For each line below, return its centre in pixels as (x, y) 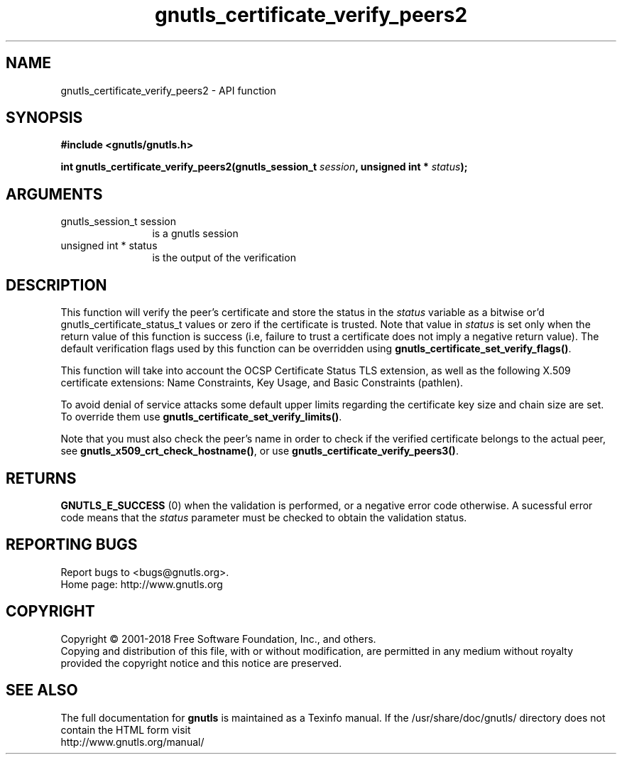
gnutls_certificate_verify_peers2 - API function (168, 90)
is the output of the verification (224, 258)
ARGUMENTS (54, 194)
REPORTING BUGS (72, 545)
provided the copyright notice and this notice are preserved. (201, 663)
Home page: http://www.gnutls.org (142, 584)
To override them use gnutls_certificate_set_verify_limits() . (201, 417)
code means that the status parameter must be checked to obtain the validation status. (264, 517)
